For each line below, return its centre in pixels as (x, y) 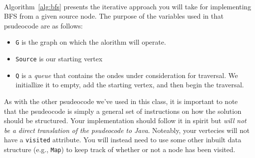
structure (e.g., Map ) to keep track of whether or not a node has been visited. (120, 149)
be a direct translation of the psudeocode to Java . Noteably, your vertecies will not (127, 130)
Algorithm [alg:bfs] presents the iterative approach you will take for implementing (127, 6)
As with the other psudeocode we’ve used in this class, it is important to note (121, 101)
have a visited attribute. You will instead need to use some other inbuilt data (123, 140)
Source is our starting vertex (59, 59)
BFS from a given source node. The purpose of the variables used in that (114, 16)
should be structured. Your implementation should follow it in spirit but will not (125, 120)
